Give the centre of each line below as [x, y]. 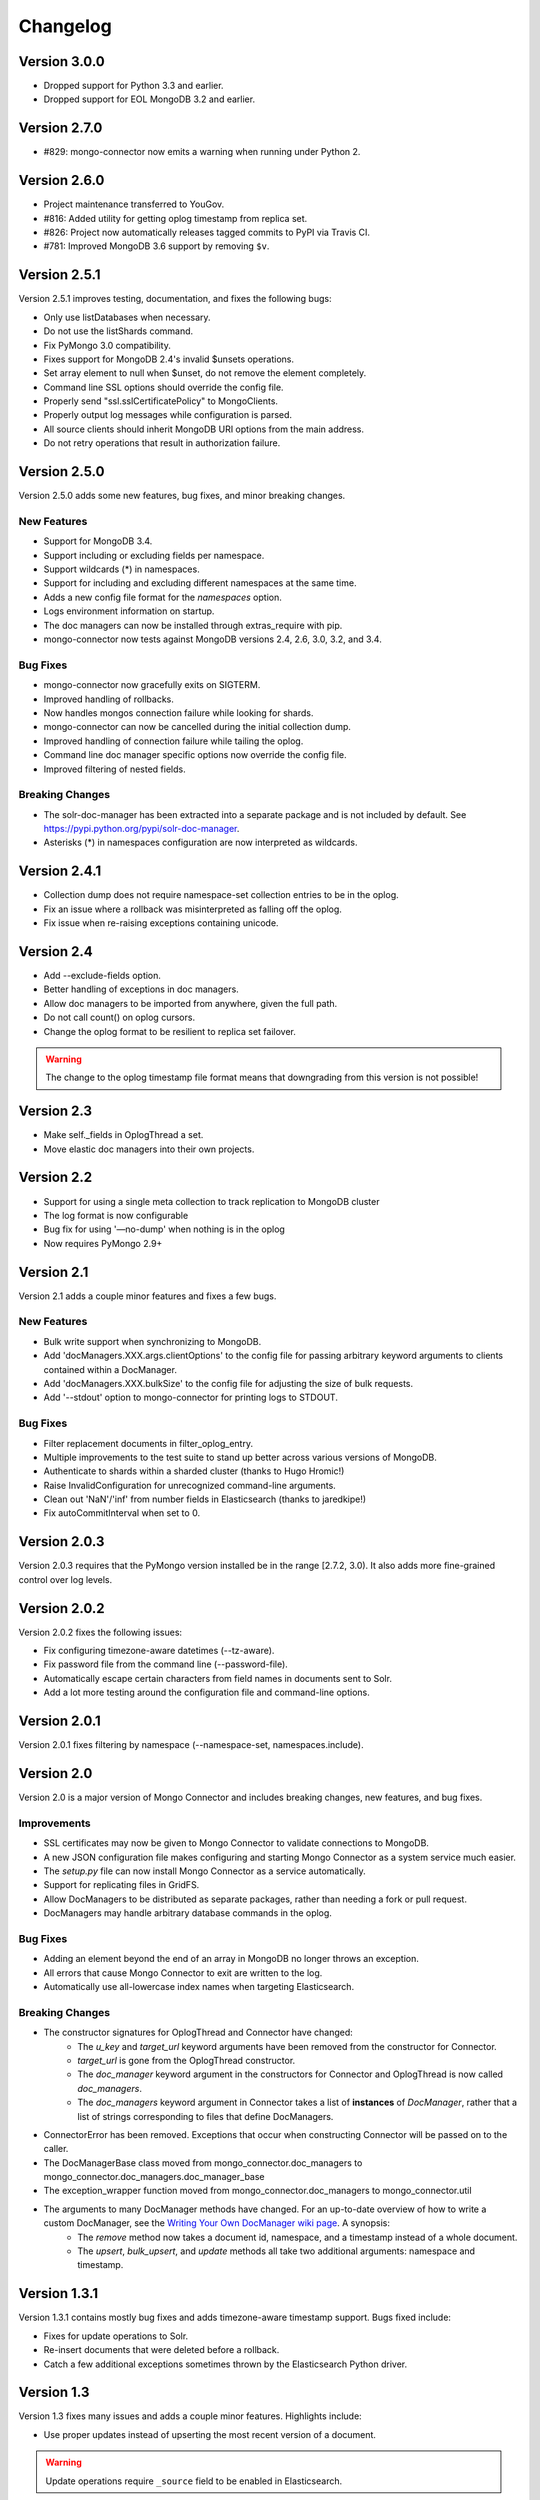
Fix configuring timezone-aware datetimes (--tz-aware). [159, 1651]
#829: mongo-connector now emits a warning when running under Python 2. [202, 152]
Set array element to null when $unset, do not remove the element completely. [205, 373]
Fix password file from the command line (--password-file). [166, 1664]
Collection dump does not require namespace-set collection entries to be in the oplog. [221, 895]
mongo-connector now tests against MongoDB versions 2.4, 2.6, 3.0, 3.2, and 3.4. [212, 639]
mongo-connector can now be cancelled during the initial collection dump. [197, 727]
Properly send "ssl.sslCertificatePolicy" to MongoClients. [161, 401]
